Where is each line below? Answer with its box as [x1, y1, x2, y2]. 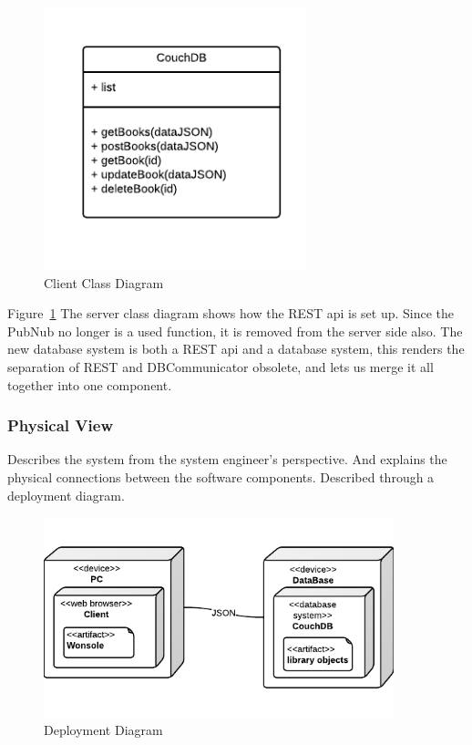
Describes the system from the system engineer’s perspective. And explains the [7, 450, 447, 469]
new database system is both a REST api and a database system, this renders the [7, 339, 465, 358]
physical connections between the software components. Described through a [7, 467, 435, 486]
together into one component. [7, 375, 172, 394]
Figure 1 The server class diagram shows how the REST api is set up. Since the [7, 304, 455, 323]
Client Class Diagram [44, 273, 164, 292]
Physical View [7, 414, 114, 437]
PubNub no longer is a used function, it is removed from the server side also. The [7, 321, 463, 340]
